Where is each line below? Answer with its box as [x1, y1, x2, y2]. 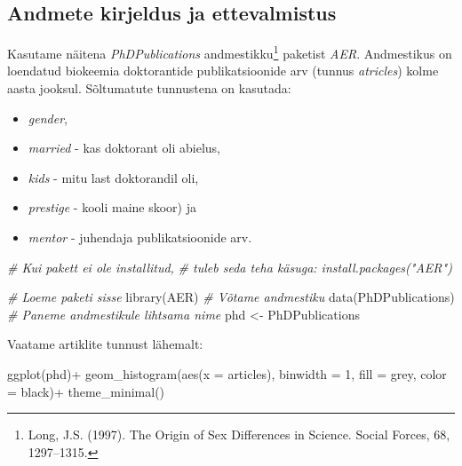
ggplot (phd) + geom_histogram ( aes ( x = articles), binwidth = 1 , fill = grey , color [7, 364, 447, 383]
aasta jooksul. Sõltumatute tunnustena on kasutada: [7, 79, 291, 98]
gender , [28, 108, 68, 127]
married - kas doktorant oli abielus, [28, 138, 220, 157]
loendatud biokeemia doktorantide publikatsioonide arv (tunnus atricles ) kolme [7, 61, 439, 80]
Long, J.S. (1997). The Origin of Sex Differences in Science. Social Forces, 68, [28, 425, 450, 444]
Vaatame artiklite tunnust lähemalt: [7, 335, 203, 353]
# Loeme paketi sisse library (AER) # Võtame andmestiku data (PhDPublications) [7, 288, 455, 306]
